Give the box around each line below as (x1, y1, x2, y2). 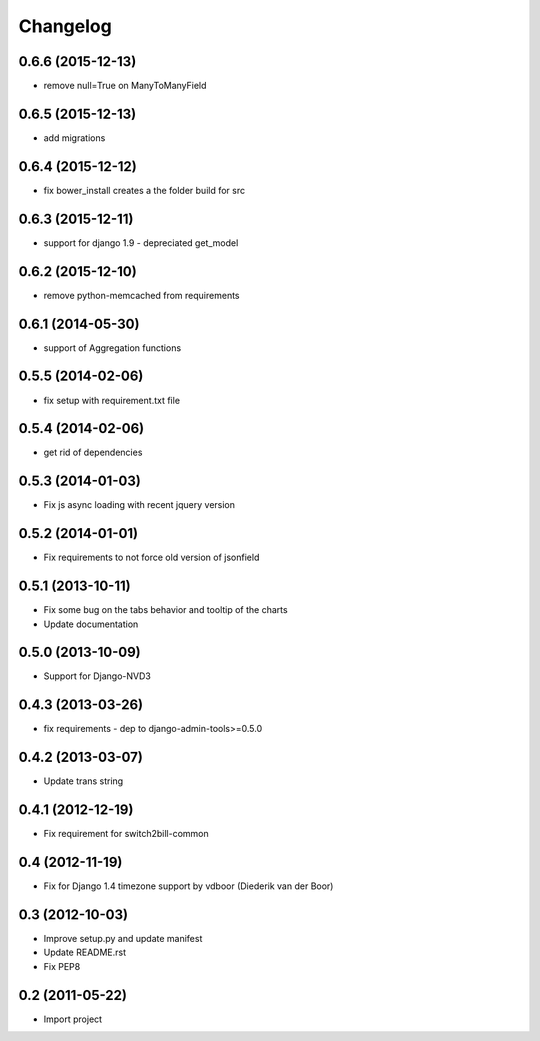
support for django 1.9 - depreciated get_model (43, 236, 239, 249)
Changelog (18, 15, 112, 37)
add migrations (43, 131, 106, 144)
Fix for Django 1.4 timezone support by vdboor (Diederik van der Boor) (43, 880, 334, 892)
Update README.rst (43, 946, 127, 959)
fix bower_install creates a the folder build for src (43, 184, 245, 196)
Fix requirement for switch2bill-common (43, 828, 209, 840)
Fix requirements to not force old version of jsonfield (43, 551, 260, 564)
